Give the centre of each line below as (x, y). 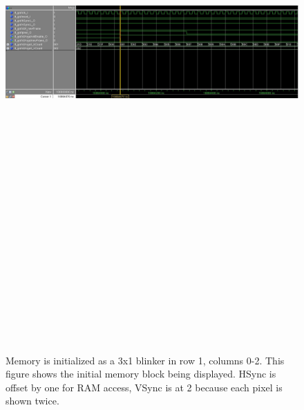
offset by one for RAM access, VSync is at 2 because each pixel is (144, 387)
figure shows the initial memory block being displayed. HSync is (141, 374)
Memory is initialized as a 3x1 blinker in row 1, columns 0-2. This (145, 360)
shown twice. (32, 401)
